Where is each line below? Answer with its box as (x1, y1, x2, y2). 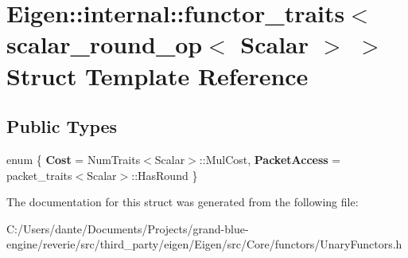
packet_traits (6, 166, 72, 183)
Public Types (6, 114, 118, 139)
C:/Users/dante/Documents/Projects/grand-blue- (6, 220, 249, 236)
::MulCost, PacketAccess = (199, 150, 341, 167)
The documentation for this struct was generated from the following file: (6, 193, 359, 210)
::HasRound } (131, 166, 198, 183)
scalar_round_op (6, 28, 203, 61)
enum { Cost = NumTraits (6, 150, 141, 167)
